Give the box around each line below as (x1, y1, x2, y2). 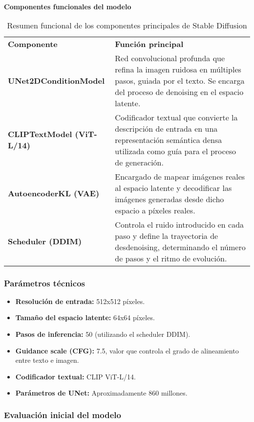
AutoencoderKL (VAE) (8, 188, 100, 199)
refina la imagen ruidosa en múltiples (115, 63, 241, 75)
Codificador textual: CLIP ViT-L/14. (15, 371, 136, 381)
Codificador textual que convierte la (115, 111, 238, 123)
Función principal (115, 38, 184, 49)
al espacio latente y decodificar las (115, 182, 232, 193)
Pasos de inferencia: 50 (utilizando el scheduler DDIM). (15, 329, 190, 339)
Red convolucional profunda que (115, 52, 225, 64)
